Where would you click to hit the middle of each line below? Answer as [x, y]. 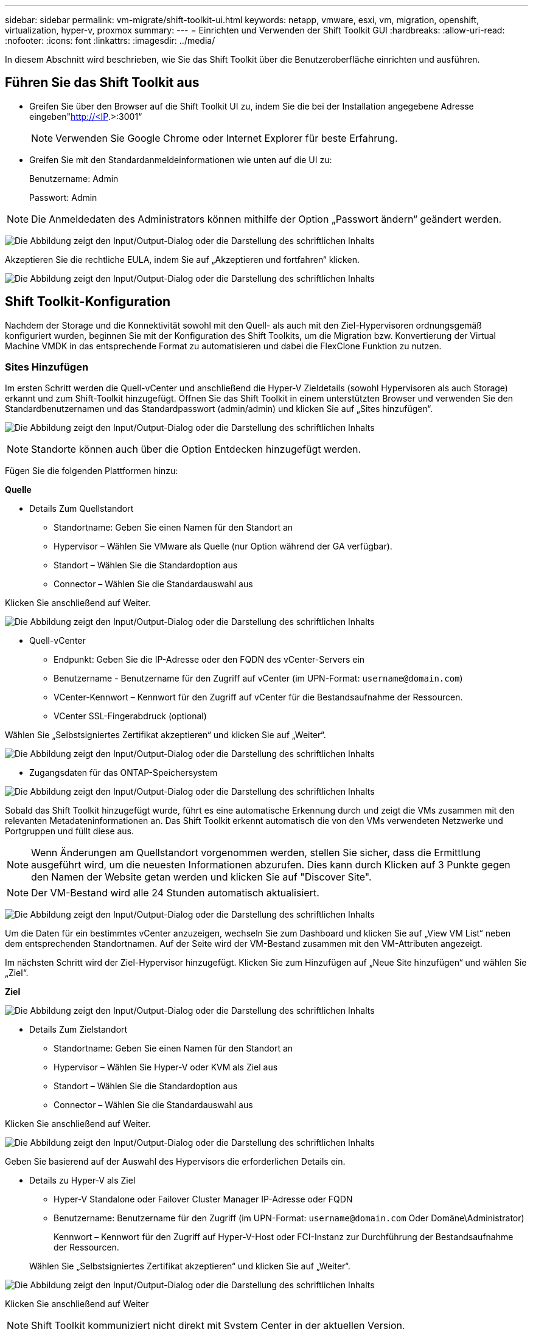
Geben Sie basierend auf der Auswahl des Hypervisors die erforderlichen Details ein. [175, 1162]
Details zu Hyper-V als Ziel [82, 1181]
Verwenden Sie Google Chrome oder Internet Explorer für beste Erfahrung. [227, 138]
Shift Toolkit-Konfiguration [88, 302]
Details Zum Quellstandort [82, 509]
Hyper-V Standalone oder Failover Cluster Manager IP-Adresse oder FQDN [203, 1199]
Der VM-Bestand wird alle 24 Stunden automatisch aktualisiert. [175, 893]
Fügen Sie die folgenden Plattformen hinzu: [92, 471]
